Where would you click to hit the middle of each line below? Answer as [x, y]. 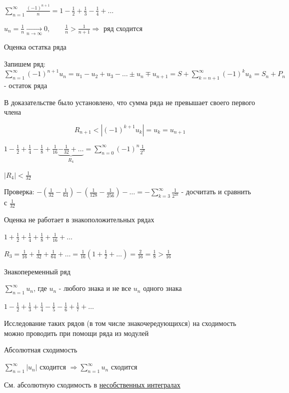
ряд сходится [123, 28]
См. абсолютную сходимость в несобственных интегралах [92, 384]
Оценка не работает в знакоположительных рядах [79, 220]
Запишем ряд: [25, 63]
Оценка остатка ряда [35, 47]
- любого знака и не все [95, 288]
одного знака [162, 288]
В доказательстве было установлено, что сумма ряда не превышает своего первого [130, 102]
